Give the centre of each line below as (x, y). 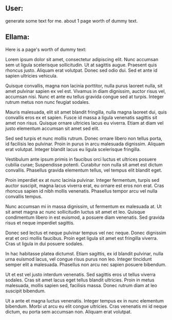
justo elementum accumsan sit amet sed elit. (52, 128)
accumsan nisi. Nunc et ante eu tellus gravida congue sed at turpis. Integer (85, 97)
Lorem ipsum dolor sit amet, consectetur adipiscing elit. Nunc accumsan (82, 59)
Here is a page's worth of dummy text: (46, 49)
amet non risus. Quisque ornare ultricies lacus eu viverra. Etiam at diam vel (84, 123)
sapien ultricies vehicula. (32, 76)
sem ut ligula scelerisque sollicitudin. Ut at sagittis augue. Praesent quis (81, 65)
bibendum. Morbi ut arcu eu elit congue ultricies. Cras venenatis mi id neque (86, 306)
